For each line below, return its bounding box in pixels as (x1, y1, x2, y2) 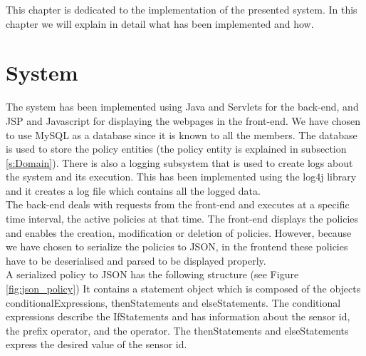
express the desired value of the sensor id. (6, 337, 187, 352)
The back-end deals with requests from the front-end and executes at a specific (6, 197, 350, 212)
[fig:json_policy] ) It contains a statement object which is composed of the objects (6, 281, 361, 296)
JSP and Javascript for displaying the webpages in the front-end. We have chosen (6, 113, 361, 128)
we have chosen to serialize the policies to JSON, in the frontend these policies (6, 239, 348, 254)
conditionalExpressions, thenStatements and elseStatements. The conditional (6, 295, 341, 310)
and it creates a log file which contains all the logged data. (6, 183, 261, 198)
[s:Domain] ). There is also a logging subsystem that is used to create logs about (6, 155, 353, 170)
